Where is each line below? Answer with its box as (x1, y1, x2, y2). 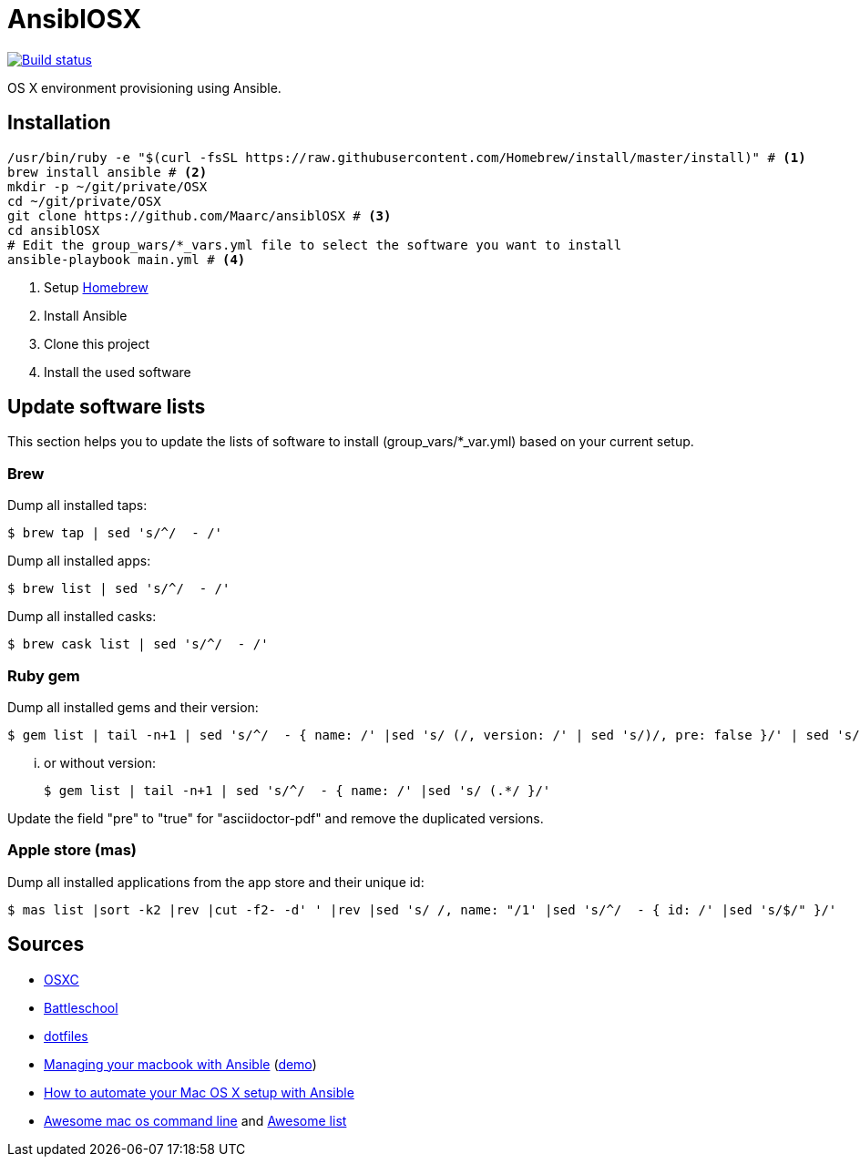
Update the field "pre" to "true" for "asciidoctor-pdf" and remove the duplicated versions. (7, 810, 544, 826)
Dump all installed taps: (7, 497, 148, 514)
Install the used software (44, 363, 191, 380)
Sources (7, 933, 85, 956)
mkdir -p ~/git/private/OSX (7, 179, 208, 194)
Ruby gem (7, 666, 80, 685)
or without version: (44, 754, 157, 771)
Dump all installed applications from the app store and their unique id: (7, 873, 425, 890)
